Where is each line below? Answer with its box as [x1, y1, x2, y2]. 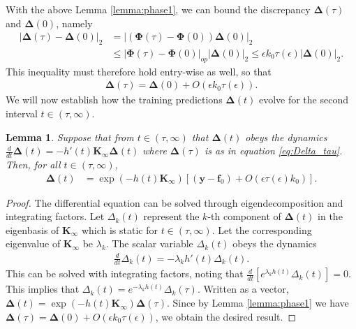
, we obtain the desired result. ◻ [155, 309, 297, 323]
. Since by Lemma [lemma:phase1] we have [166, 295, 349, 310]
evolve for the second [258, 92, 348, 107]
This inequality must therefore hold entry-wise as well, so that [6, 64, 272, 78]
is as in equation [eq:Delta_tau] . [204, 143, 343, 158]
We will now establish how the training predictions [6, 92, 223, 107]
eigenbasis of [6, 222, 59, 237]
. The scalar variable [105, 236, 193, 251]
